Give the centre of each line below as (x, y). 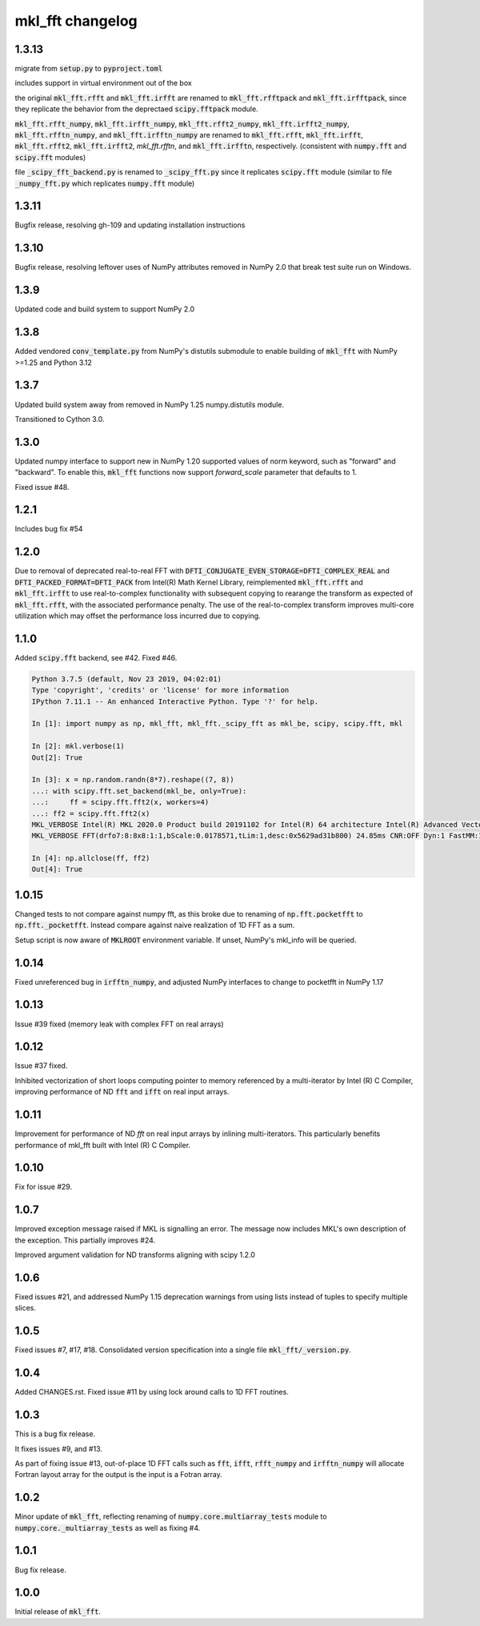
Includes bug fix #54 (49, 529)
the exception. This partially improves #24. (85, 1240)
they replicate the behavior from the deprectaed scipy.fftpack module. (137, 109)
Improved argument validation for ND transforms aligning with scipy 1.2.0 (135, 1255)
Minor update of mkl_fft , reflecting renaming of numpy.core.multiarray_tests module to (171, 1516)
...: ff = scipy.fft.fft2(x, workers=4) (120, 802)
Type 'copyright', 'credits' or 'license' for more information (160, 690)
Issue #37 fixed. (41, 1066)
